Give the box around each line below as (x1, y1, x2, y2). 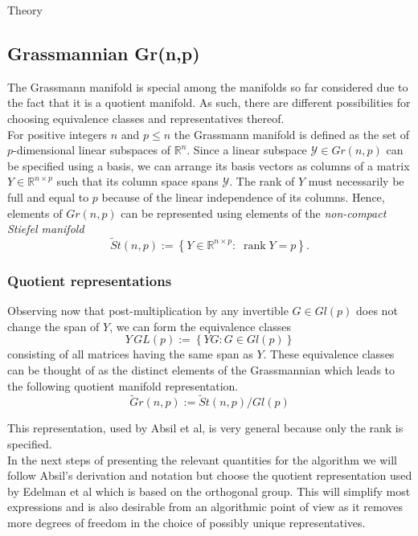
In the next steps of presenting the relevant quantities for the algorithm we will (7, 451, 398, 468)
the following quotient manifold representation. (7, 377, 239, 394)
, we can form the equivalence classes (109, 317, 291, 334)
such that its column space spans (56, 173, 219, 190)
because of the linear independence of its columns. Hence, (101, 188, 385, 205)
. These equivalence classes (263, 346, 395, 362)
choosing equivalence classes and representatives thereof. (7, 109, 285, 126)
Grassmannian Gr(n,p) (7, 40, 200, 65)
